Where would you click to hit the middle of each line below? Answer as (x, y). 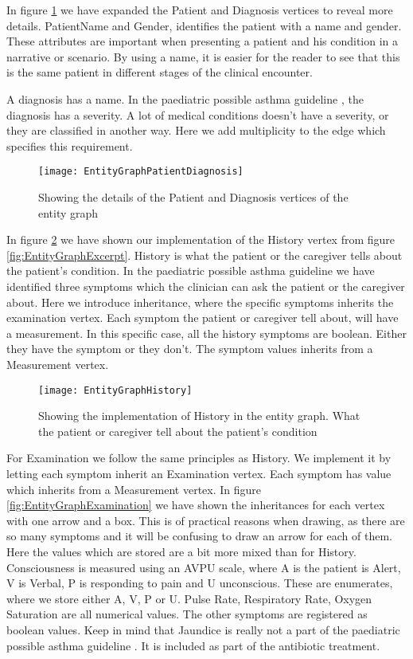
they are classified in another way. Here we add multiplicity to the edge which (196, 130)
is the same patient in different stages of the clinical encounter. (160, 72)
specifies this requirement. (70, 145)
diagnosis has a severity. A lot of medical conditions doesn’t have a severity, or (198, 114)
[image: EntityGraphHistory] (115, 390)
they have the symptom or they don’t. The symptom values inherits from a (190, 349)
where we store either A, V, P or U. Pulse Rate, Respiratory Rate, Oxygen (189, 598)
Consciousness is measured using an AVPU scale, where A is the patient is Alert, (204, 567)
